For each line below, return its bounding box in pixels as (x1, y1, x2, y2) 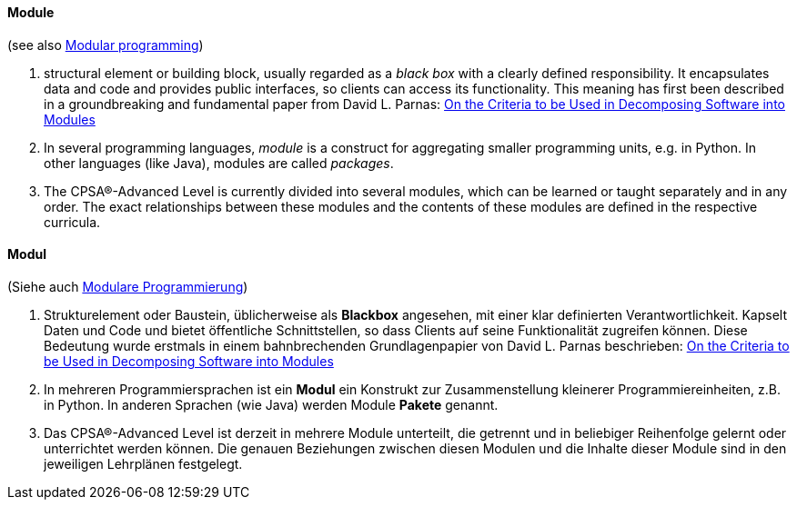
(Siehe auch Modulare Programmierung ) (7, 278, 248, 294)
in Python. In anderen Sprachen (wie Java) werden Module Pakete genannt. (44, 396, 499, 413)
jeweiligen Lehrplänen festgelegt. (44, 455, 243, 472)
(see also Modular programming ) (7, 36, 204, 53)
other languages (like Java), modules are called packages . (44, 154, 394, 171)
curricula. (44, 214, 101, 230)
